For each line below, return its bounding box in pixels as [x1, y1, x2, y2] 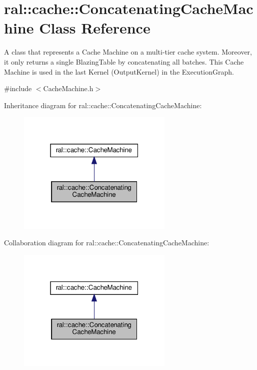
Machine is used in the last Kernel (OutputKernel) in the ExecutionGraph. [4, 66, 234, 77]
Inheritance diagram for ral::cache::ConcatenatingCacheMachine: [4, 100, 202, 110]
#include [4, 83, 32, 94]
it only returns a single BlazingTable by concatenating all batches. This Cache [4, 56, 244, 67]
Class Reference [39, 18, 150, 38]
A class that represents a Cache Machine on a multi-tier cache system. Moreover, [4, 47, 252, 57]
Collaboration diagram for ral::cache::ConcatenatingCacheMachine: [4, 237, 209, 248]
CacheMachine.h [43, 83, 93, 94]
